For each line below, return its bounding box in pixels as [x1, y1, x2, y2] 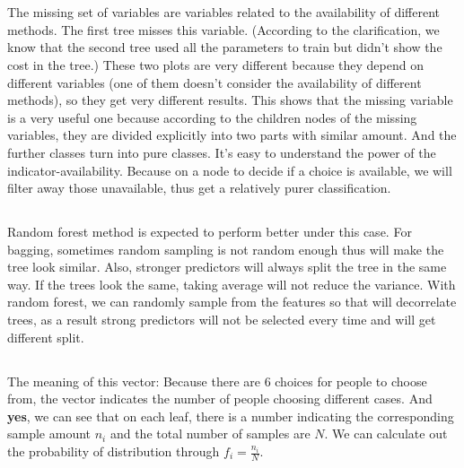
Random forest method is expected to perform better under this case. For [7, 222, 412, 241]
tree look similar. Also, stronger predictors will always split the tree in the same [7, 257, 447, 276]
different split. [7, 327, 84, 346]
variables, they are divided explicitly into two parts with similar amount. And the [7, 126, 457, 144]
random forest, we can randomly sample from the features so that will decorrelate [7, 292, 457, 311]
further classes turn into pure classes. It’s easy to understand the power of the [7, 143, 436, 161]
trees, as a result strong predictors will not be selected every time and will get [7, 310, 436, 329]
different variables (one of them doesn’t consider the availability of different [7, 73, 422, 91]
